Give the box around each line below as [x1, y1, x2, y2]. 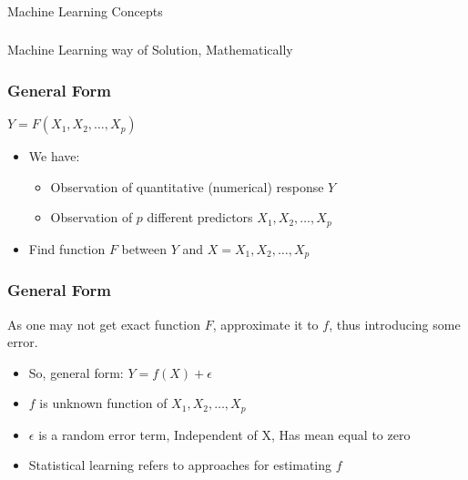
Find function [28, 239, 106, 258]
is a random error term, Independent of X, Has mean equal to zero [38, 424, 411, 444]
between [121, 239, 167, 258]
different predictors [147, 208, 253, 227]
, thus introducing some [329, 314, 461, 333]
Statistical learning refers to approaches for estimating [28, 455, 332, 475]
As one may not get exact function [7, 314, 201, 333]
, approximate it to [212, 314, 319, 333]
